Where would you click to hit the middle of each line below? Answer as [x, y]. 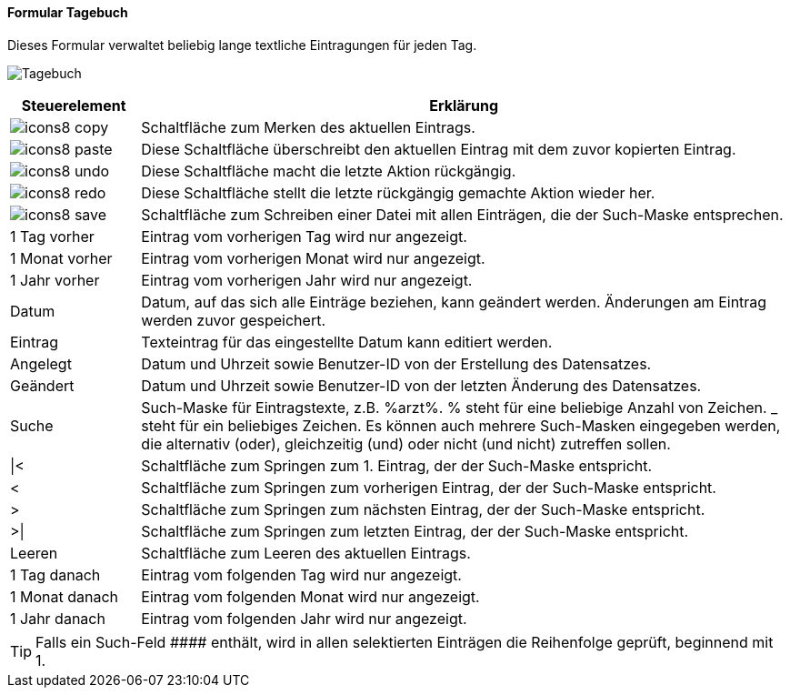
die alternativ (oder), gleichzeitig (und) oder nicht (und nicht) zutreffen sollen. [406, 443]
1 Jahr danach [58, 618]
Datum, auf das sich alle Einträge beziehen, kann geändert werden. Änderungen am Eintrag [454, 302]
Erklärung [464, 105]
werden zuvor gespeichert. [234, 320]
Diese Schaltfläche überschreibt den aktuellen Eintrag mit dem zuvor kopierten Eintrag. [439, 149]
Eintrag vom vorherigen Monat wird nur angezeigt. [313, 258]
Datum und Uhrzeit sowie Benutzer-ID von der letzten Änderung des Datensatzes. [421, 385]
